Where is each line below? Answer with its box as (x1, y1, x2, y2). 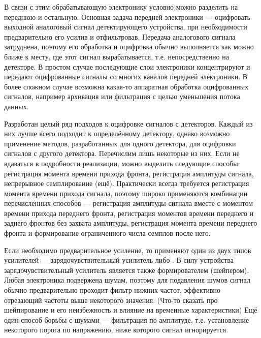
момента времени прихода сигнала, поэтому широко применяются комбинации (4, 188, 248, 198)
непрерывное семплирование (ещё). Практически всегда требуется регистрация (4, 178, 249, 189)
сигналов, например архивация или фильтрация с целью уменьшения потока (4, 91, 240, 102)
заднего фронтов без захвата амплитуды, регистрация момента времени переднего (4, 218, 257, 228)
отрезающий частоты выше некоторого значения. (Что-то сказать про (4, 294, 218, 305)
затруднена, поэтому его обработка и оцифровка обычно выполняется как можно (4, 41, 254, 52)
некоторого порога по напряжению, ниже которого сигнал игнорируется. (4, 324, 229, 335)
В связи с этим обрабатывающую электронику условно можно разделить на (4, 2, 238, 12)
